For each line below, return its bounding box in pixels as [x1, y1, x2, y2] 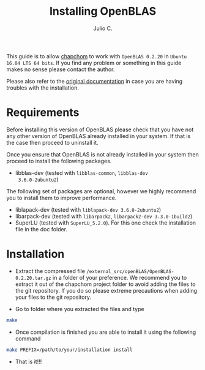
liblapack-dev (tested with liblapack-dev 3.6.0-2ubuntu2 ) [15, 206, 162, 213]
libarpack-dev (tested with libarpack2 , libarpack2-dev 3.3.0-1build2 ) [15, 212, 193, 220]
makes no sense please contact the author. [6, 66, 115, 73]
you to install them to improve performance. [6, 194, 117, 201]
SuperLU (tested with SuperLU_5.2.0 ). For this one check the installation [15, 219, 196, 226]
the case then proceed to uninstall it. [6, 139, 99, 146]
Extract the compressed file [15, 267, 86, 274]
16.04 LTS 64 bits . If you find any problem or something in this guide [6, 59, 182, 66]
